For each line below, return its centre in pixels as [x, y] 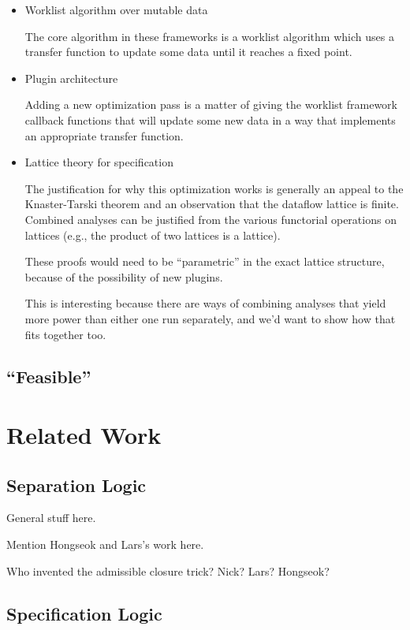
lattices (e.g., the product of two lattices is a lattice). [153, 235]
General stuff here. [51, 518]
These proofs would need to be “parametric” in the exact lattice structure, [205, 261]
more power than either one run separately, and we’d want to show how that [210, 318]
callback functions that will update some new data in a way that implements [210, 119]
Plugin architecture [71, 78]
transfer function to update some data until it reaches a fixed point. [188, 52]
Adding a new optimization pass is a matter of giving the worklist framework [211, 104]
